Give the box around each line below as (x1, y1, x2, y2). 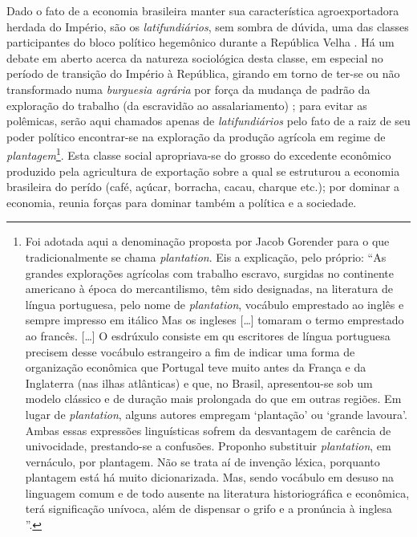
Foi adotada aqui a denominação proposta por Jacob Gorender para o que (25, 233, 390, 250)
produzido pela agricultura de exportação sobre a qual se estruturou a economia (6, 162, 400, 179)
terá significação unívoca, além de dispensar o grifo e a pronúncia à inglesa (25, 500, 392, 517)
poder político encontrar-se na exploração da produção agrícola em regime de (6, 128, 386, 144)
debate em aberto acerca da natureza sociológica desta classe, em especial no (6, 49, 383, 66)
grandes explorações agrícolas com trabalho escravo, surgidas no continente (25, 264, 394, 281)
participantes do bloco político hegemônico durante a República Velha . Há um (6, 34, 395, 51)
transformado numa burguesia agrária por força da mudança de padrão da (6, 80, 370, 97)
